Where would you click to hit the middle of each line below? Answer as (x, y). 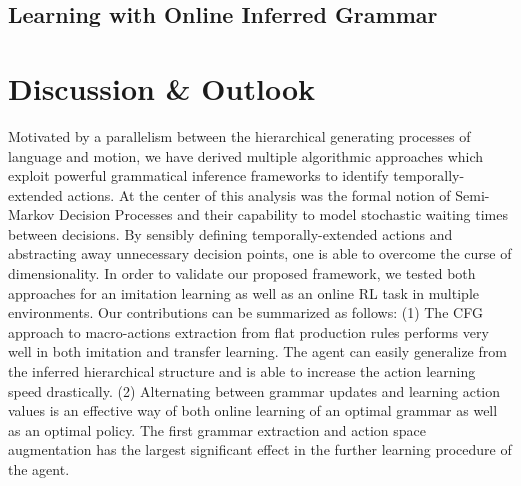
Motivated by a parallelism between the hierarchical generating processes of (239, 135)
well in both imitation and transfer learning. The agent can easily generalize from (257, 351)
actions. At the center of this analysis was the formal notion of (259, 194)
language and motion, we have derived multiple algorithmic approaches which (246, 155)
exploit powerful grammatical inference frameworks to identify (198, 175)
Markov (31, 214)
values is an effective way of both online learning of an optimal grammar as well (253, 410)
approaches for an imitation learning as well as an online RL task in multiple (243, 292)
